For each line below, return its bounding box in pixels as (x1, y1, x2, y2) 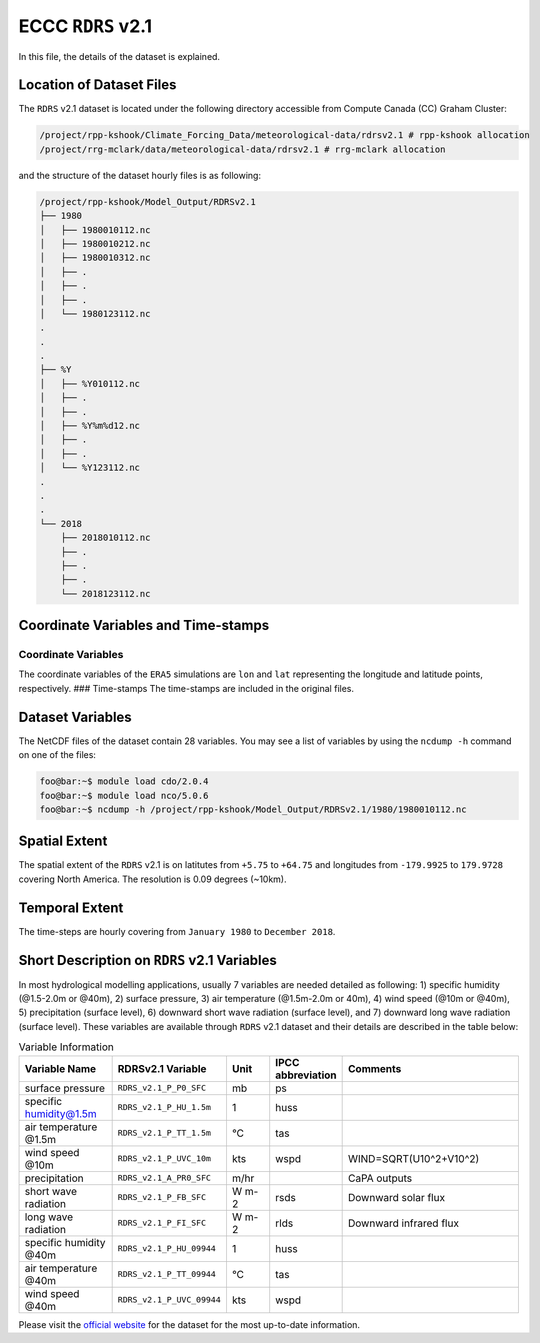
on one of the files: (18, 749, 97, 761)
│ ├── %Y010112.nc (39, 378, 140, 389)
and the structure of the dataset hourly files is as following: (18, 169, 262, 181)
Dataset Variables (18, 708, 132, 725)
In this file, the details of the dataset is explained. (18, 50, 220, 62)
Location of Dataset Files (18, 76, 177, 94)
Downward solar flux (347, 1190, 445, 1204)
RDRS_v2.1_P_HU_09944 (117, 1243, 217, 1254)
